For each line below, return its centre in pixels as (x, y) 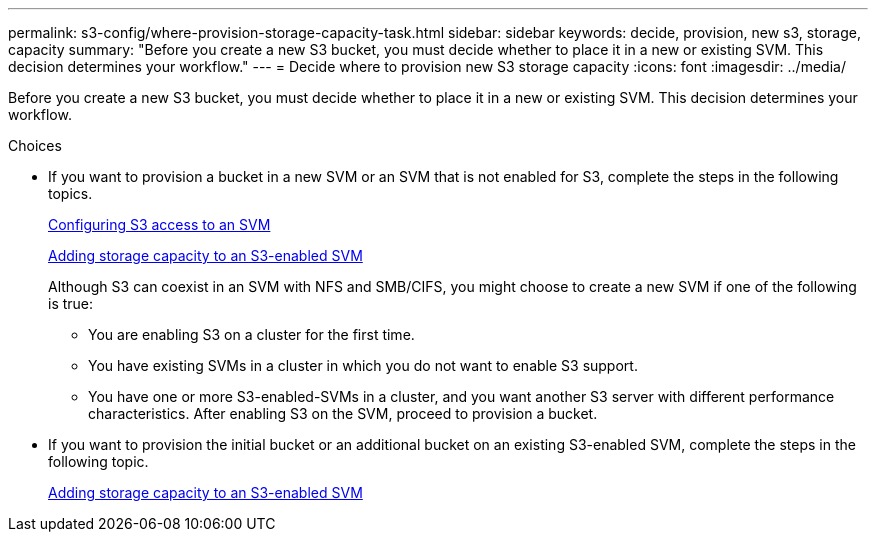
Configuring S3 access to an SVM (159, 224)
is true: (71, 303)
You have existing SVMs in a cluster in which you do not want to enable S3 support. (363, 365)
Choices (35, 145)
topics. (70, 193)
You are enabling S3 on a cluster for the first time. (251, 334)
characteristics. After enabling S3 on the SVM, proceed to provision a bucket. (343, 413)
